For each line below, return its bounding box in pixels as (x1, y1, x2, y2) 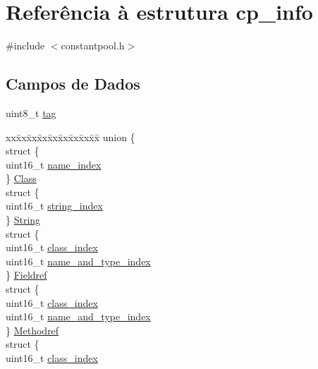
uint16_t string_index (6, 198, 103, 213)
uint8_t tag (6, 105, 56, 120)
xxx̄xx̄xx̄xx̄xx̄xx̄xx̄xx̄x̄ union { (6, 129, 135, 144)
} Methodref (6, 322, 59, 337)
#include (6, 38, 45, 53)
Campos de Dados (6, 73, 140, 95)
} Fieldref (6, 267, 47, 282)
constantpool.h (61, 38, 125, 53)
